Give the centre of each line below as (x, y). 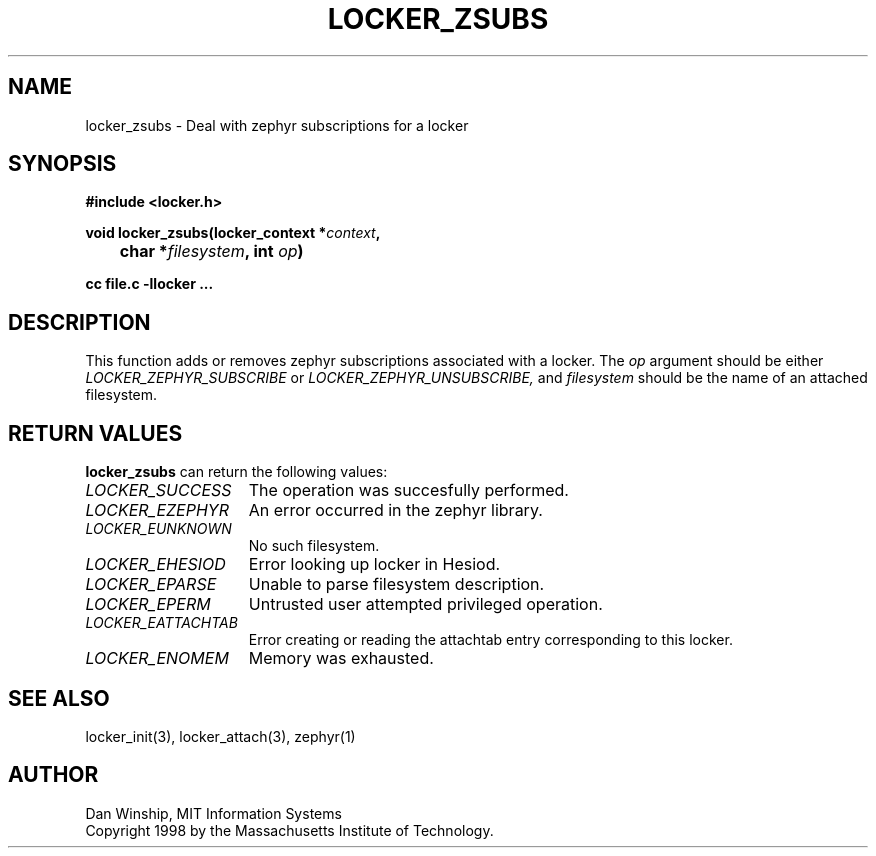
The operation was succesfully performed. (408, 490)
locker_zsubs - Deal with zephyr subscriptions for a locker (277, 125)
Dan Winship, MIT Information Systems (213, 813)
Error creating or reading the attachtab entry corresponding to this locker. (490, 640)
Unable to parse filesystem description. (396, 584)
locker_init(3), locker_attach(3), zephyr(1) (220, 736)
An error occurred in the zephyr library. (395, 510)
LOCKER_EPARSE (151, 584)
